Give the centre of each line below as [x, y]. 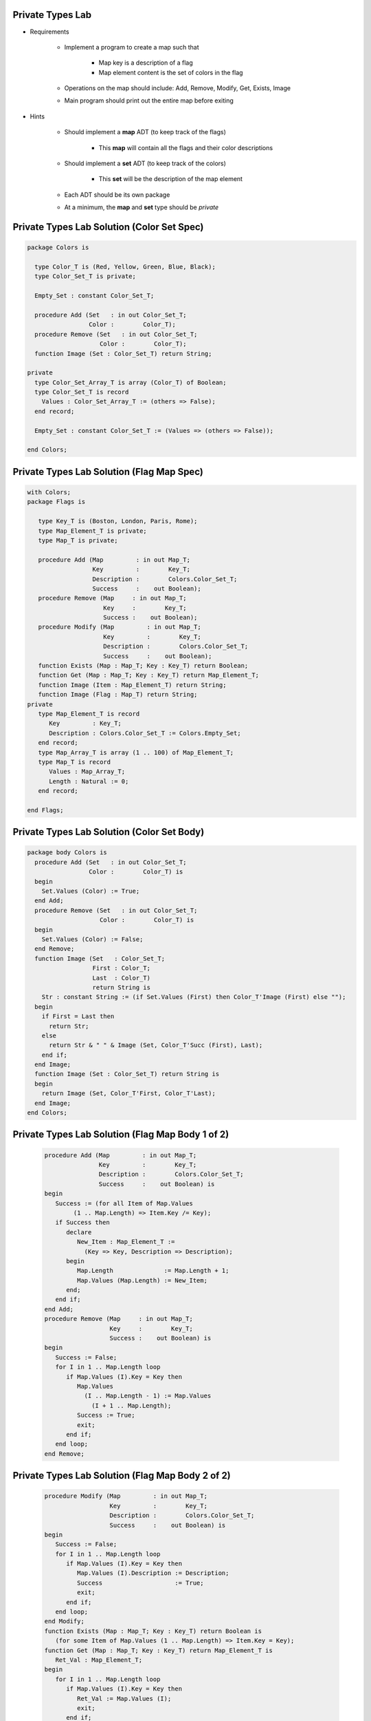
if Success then [82, 1223]
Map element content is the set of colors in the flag [171, 72]
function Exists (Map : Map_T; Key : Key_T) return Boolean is [153, 1631]
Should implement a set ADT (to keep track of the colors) [145, 163]
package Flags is [56, 502]
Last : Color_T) [122, 978]
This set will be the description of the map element [171, 179]
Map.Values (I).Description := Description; [153, 1573]
